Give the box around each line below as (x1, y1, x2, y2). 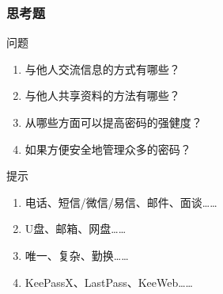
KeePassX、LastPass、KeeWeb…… (25, 273, 193, 290)
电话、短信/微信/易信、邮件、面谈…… (25, 193, 217, 210)
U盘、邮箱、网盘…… (25, 220, 127, 237)
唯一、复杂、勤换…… (25, 246, 129, 263)
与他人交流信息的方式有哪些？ (25, 60, 180, 77)
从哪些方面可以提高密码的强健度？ (25, 114, 202, 130)
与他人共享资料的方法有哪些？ (25, 87, 180, 104)
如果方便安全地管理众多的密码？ (25, 140, 191, 157)
